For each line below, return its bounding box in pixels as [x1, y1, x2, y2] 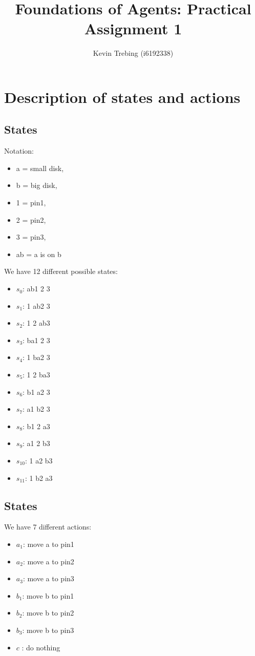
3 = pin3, [16, 231, 46, 242]
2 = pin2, [16, 214, 46, 225]
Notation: [4, 145, 34, 156]
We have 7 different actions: [4, 521, 92, 532]
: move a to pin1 [23, 538, 74, 549]
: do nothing [22, 642, 60, 652]
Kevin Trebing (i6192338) [93, 48, 174, 58]
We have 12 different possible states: [4, 266, 118, 277]
